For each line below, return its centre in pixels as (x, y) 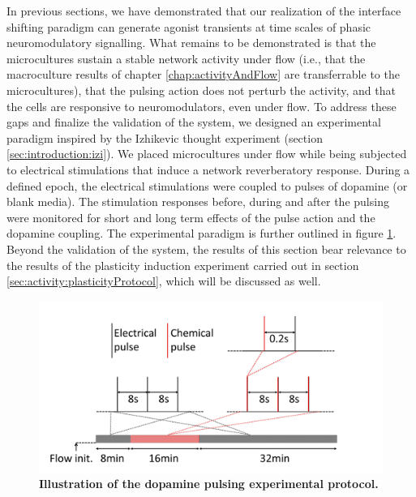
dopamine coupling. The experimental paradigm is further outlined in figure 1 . (202, 233)
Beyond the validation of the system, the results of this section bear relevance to (206, 248)
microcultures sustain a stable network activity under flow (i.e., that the (186, 58)
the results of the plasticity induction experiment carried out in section (183, 265)
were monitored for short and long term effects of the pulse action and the (191, 217)
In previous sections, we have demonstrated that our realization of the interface (204, 11)
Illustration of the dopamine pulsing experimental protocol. (209, 484)
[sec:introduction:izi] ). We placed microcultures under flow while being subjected (207, 154)
